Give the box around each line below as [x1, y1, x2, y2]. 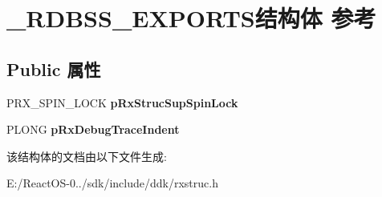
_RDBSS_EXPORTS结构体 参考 [6, 2, 376, 34]
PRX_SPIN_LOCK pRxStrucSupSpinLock [6, 94, 238, 111]
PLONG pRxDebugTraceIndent [6, 121, 180, 138]
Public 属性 [6, 56, 101, 81]
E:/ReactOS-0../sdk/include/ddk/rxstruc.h [6, 175, 218, 191]
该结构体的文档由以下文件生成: [6, 147, 167, 164]
